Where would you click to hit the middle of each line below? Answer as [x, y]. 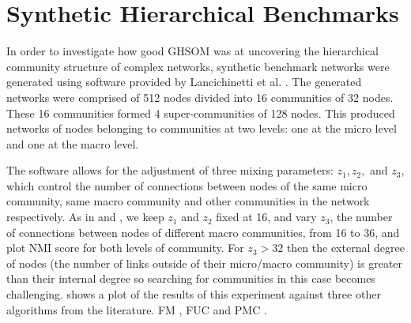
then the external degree [345, 248]
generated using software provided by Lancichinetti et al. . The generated [184, 82]
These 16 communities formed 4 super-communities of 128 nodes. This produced [201, 113]
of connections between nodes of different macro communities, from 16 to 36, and [203, 232]
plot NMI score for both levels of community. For [125, 248]
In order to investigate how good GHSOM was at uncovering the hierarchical [193, 51]
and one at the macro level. [73, 143]
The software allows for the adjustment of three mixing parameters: [170, 170]
